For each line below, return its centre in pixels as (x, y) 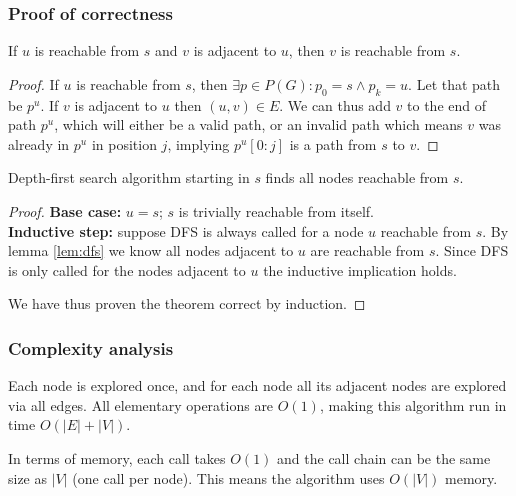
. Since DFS (472, 250)
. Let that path (454, 83)
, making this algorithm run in (413, 404)
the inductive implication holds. (360, 269)
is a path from (333, 143)
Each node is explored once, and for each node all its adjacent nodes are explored (257, 385)
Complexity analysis (91, 347)
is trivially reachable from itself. (276, 210)
